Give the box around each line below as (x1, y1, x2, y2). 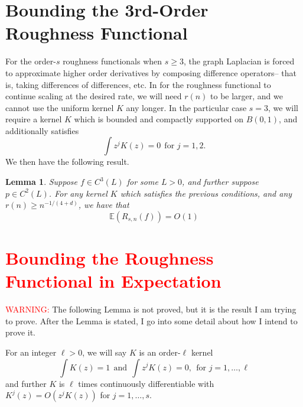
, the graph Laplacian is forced (183, 55, 295, 67)
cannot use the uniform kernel (5, 101, 114, 113)
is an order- (139, 346, 181, 358)
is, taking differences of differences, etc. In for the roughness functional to (5, 78, 271, 90)
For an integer (5, 346, 57, 358)
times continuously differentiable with (78, 377, 214, 389)
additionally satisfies (5, 124, 79, 136)
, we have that (78, 198, 129, 211)
